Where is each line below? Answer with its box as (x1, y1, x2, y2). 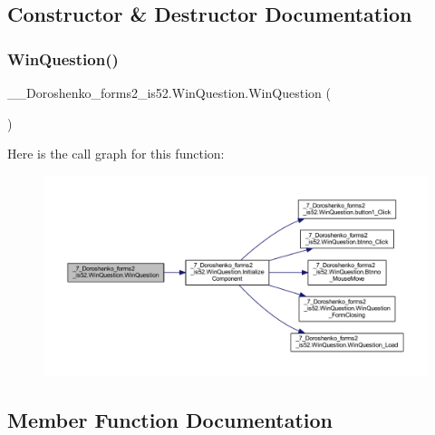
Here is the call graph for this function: (7, 144, 225, 163)
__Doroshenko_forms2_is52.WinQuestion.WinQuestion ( (7, 83, 331, 101)
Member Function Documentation (7, 405, 333, 433)
